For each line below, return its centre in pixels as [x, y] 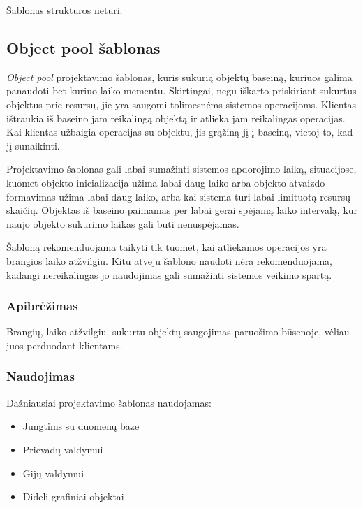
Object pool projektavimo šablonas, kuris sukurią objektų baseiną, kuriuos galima [179, 77]
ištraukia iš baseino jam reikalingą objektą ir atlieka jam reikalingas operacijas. [176, 118]
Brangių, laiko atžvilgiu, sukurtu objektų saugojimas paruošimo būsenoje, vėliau [178, 332]
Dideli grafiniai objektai [73, 496]
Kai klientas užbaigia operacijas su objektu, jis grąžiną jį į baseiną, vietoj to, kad [180, 132]
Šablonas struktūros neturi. [65, 10]
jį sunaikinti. [33, 145]
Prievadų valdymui [63, 449]
